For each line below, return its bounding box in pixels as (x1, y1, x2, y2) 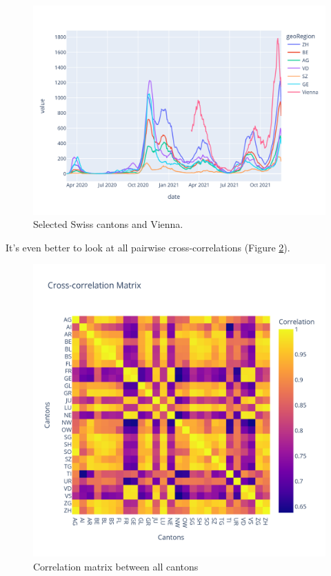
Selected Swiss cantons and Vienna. (33, 217, 183, 231)
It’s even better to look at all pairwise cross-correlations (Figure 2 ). (6, 240, 290, 254)
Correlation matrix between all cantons (33, 559, 199, 574)
